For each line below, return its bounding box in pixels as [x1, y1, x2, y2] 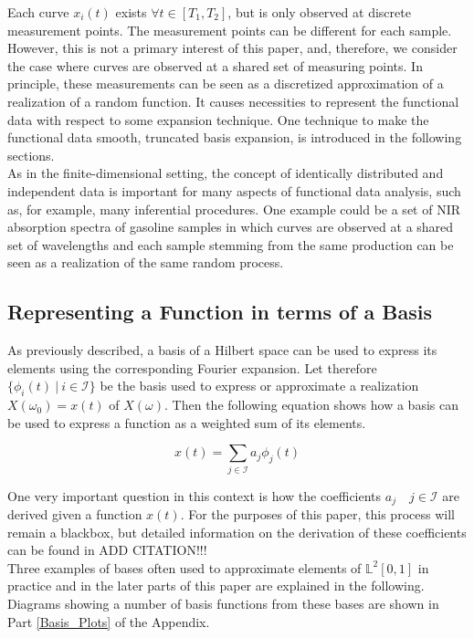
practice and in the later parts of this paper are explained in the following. [7, 576, 425, 595]
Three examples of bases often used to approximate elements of [7, 558, 362, 577]
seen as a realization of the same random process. [7, 253, 284, 272]
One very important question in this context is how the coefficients [7, 486, 382, 505]
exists [115, 3, 147, 21]
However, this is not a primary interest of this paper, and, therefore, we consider [7, 38, 458, 58]
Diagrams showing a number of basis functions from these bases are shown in [7, 594, 439, 613]
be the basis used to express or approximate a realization [100, 376, 419, 395]
